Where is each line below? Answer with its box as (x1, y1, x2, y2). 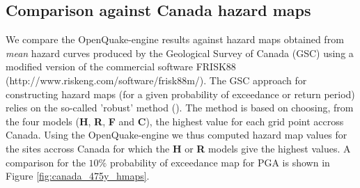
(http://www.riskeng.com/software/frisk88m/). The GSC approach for (6, 72, 307, 87)
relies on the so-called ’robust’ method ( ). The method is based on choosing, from (6, 100, 354, 115)
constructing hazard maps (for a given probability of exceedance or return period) (6, 86, 355, 101)
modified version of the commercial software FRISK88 (6, 59, 236, 74)
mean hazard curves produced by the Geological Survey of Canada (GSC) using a (6, 45, 354, 60)
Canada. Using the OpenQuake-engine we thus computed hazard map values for (6, 127, 347, 142)
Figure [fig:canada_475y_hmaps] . (6, 169, 150, 183)
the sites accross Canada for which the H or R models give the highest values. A (6, 141, 351, 155)
